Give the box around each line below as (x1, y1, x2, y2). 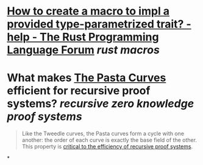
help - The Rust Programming (7, 30, 159, 44)
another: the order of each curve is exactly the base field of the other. (21, 136, 198, 144)
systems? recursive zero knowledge (7, 97, 194, 111)
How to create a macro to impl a (7, 4, 170, 18)
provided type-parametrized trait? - (7, 17, 191, 31)
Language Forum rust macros (7, 43, 160, 57)
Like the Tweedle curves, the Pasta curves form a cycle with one (21, 130, 185, 138)
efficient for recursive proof (7, 84, 151, 98)
